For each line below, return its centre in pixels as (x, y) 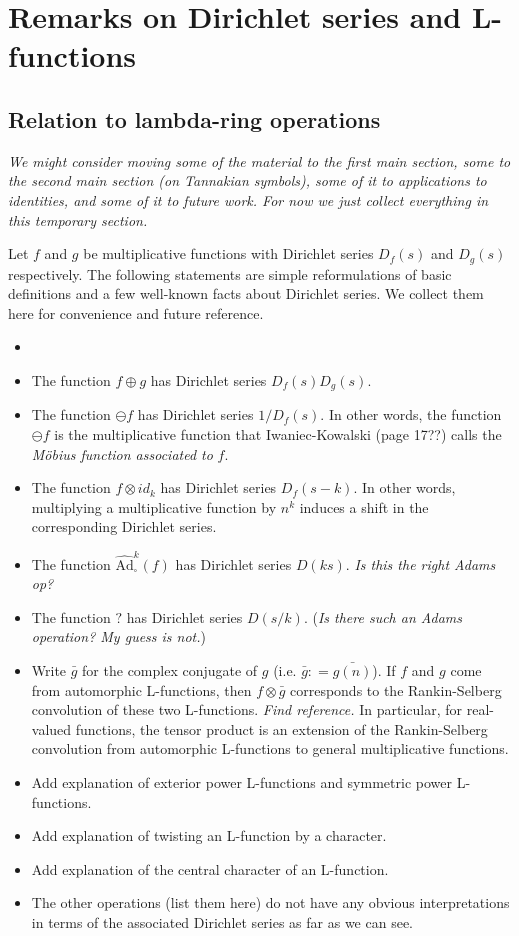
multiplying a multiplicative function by (154, 506)
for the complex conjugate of (170, 670)
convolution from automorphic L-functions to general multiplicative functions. (270, 748)
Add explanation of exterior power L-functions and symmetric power (241, 782)
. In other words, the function (411, 414)
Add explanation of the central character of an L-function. (210, 868)
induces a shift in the (364, 506)
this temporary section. (78, 219)
